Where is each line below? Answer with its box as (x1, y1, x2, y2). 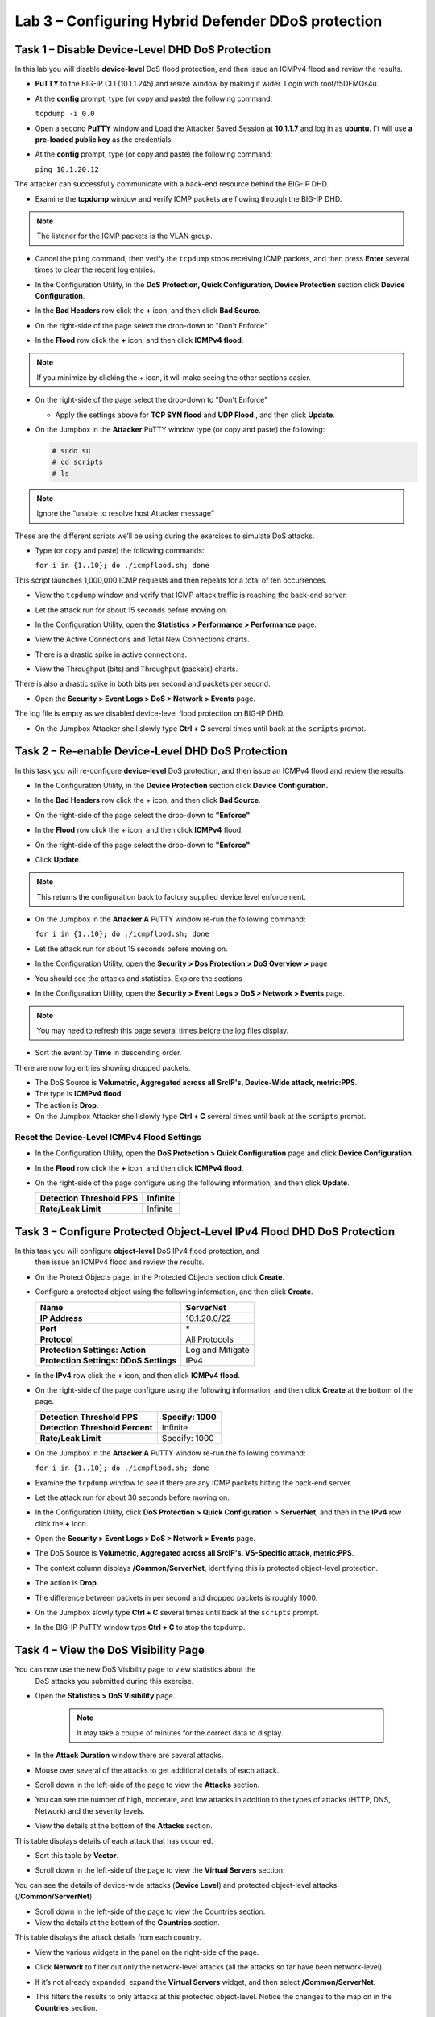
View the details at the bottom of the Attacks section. (35, 1821, 213, 1831)
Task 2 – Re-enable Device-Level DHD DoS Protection (14, 745, 288, 758)
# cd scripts (52, 457, 104, 467)
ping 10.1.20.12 (35, 165, 100, 173)
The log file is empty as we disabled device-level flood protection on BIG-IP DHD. (14, 708, 285, 718)
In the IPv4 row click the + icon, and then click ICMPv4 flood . (35, 1370, 241, 1380)
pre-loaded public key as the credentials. (35, 135, 173, 144)
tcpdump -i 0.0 (35, 109, 96, 119)
